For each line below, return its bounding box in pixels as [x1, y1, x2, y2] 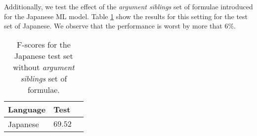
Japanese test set [14, 50, 73, 61]
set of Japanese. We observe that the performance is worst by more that [4, 21, 222, 31]
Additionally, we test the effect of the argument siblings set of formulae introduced [4, 1, 253, 11]
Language [8, 103, 46, 115]
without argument [13, 61, 75, 73]
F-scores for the [16, 38, 71, 50]
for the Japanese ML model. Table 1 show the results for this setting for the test [4, 11, 248, 21]
